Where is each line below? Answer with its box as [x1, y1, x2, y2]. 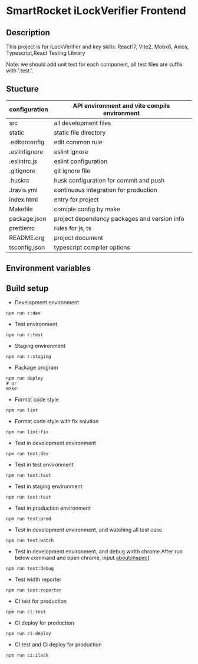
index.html [9, 195, 38, 204]
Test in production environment [14, 504, 91, 512]
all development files [54, 119, 111, 127]
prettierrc [9, 224, 35, 232]
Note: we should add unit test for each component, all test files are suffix [6, 61, 183, 68]
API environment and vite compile [72, 101, 170, 109]
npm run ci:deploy [6, 631, 51, 637]
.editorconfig [9, 138, 45, 146]
